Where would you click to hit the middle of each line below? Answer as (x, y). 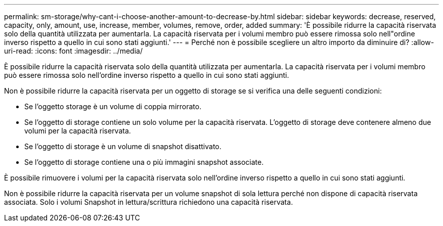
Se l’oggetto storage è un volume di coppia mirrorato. (113, 106)
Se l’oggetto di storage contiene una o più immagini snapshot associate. (144, 162)
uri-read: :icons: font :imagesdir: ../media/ (73, 51)
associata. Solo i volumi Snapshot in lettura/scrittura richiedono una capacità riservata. (149, 202)
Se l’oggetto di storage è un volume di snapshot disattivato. (123, 146)
